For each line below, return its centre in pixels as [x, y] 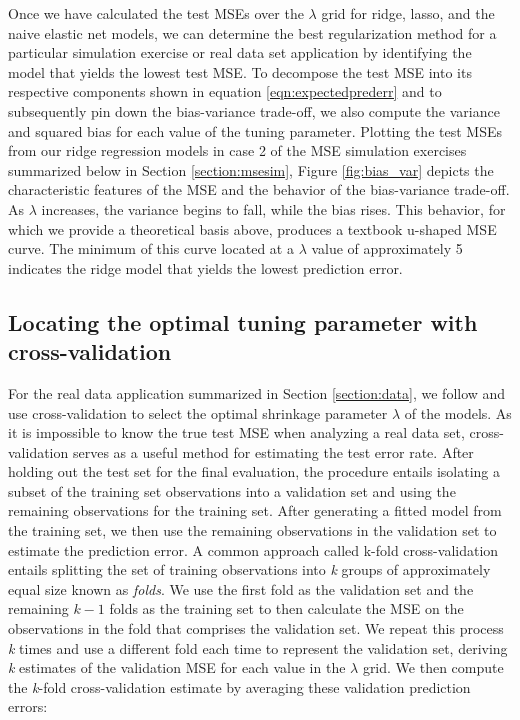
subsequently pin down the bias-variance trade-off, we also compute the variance [254, 110]
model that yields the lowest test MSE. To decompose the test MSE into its [240, 71]
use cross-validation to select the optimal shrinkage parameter [198, 412]
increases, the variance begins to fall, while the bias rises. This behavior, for [273, 208]
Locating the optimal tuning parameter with [243, 321]
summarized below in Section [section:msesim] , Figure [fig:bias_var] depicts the [251, 169]
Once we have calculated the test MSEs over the [156, 13]
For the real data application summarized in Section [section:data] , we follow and [257, 392]
